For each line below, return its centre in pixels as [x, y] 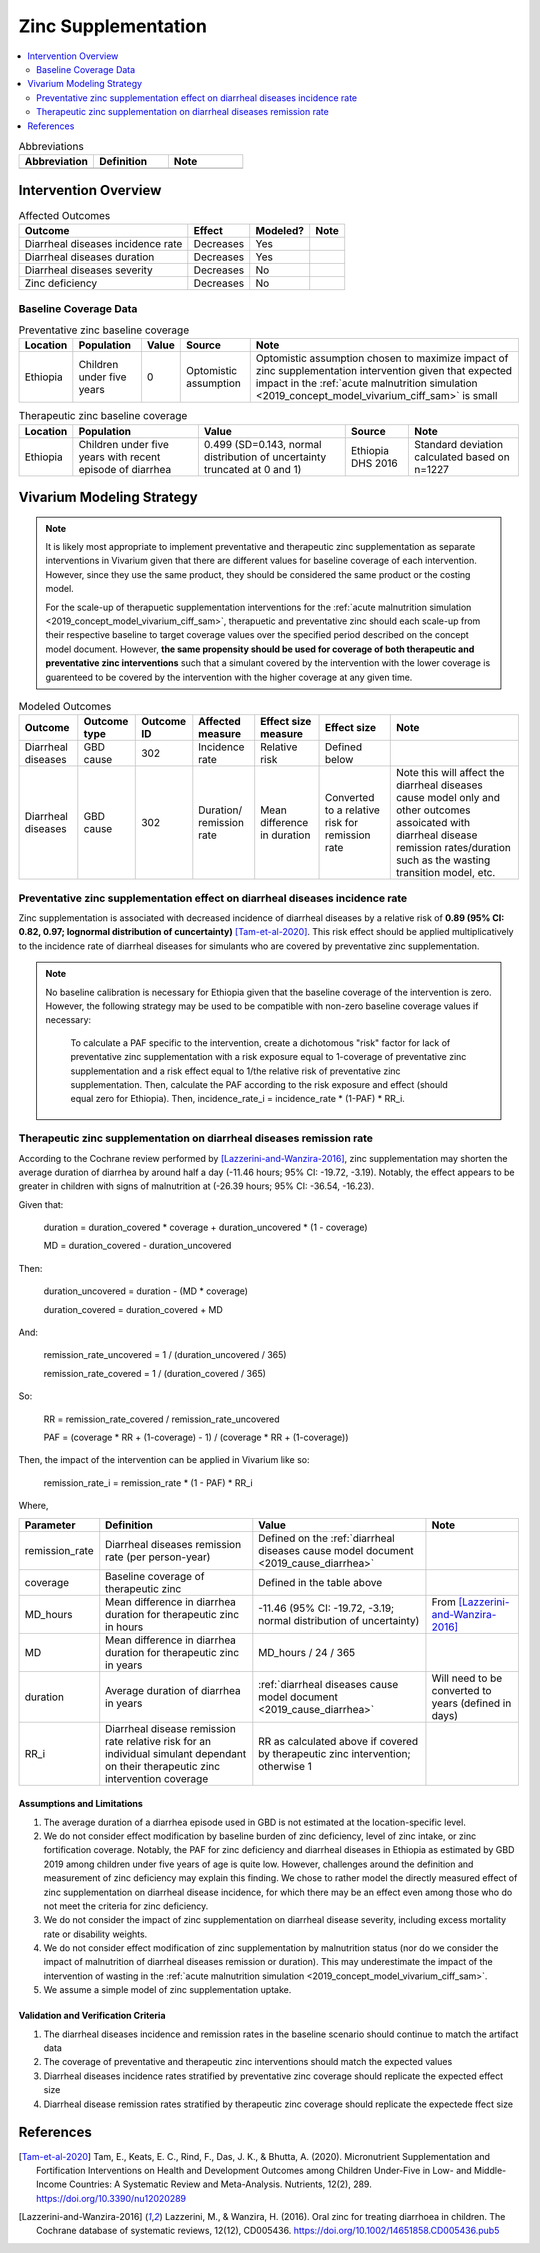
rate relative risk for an [158, 1741]
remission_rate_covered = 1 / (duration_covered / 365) [155, 1373]
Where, [33, 1506]
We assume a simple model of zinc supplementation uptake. [167, 1990]
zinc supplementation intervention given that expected [384, 371]
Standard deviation [458, 444]
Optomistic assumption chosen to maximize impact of [382, 358]
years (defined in [471, 1703]
